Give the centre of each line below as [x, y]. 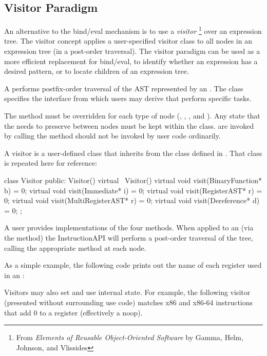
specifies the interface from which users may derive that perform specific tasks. [128, 98]
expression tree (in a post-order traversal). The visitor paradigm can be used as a [132, 51]
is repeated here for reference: [51, 163]
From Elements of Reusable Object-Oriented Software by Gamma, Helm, [130, 337]
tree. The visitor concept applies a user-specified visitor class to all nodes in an [128, 41]
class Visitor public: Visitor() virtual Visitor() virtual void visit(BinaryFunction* [133, 180]
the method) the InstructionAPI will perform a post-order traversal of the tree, [129, 237]
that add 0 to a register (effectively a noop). [73, 312]
